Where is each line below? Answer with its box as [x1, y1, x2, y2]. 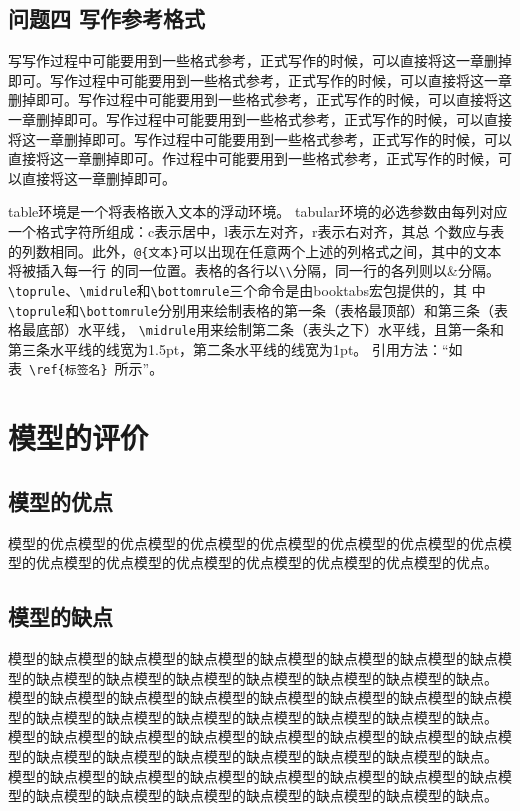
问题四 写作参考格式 [8, 3, 206, 34]
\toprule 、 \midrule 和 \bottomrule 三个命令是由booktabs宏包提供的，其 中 [8, 279, 486, 300]
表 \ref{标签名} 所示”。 [8, 358, 164, 379]
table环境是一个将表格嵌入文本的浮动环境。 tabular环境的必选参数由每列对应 [8, 201, 508, 222]
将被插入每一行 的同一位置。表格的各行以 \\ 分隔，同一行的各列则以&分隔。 [8, 260, 500, 281]
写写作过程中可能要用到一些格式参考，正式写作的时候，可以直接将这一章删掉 [8, 50, 512, 71]
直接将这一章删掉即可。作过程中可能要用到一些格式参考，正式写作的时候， [8, 148, 498, 169]
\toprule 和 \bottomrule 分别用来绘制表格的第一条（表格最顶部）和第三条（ [8, 299, 495, 320]
